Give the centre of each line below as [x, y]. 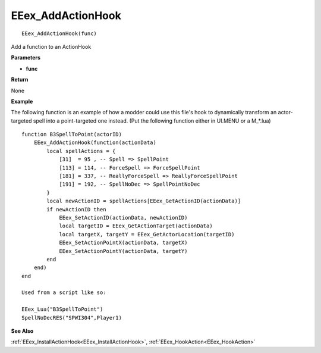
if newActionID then [76, 209]
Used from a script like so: [64, 293]
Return [20, 80]
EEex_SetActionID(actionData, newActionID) [123, 218]
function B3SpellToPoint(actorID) [72, 135]
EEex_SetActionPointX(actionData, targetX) [123, 243]
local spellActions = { [81, 151]
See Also [22, 331]
